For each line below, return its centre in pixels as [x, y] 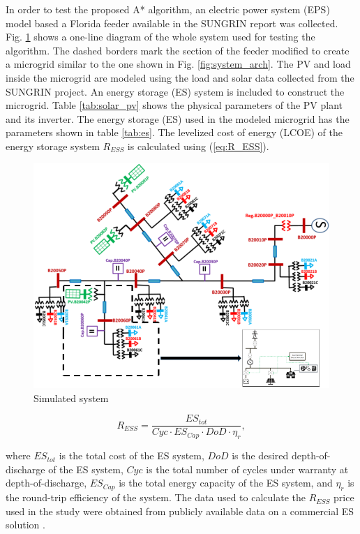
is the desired [260, 455]
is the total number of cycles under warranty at [247, 469]
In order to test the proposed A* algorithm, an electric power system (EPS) [168, 9]
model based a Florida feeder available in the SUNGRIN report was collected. [172, 23]
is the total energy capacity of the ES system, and [226, 483]
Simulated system [71, 398]
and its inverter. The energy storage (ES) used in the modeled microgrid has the [178, 118]
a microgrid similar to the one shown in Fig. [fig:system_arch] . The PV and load [178, 64]
